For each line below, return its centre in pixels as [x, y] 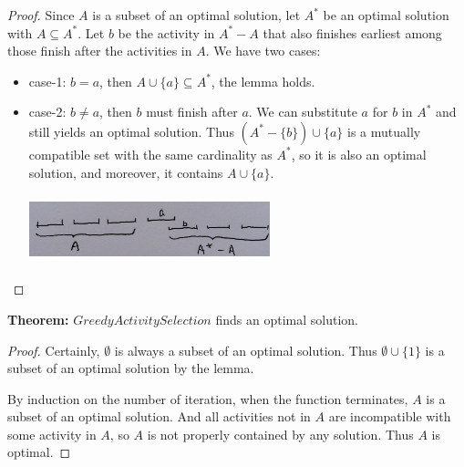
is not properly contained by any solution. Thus [280, 434]
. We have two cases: [263, 51]
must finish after [192, 112]
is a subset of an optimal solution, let [196, 15]
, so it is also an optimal [359, 154]
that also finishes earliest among [352, 32]
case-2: [47, 112]
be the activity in [166, 32]
